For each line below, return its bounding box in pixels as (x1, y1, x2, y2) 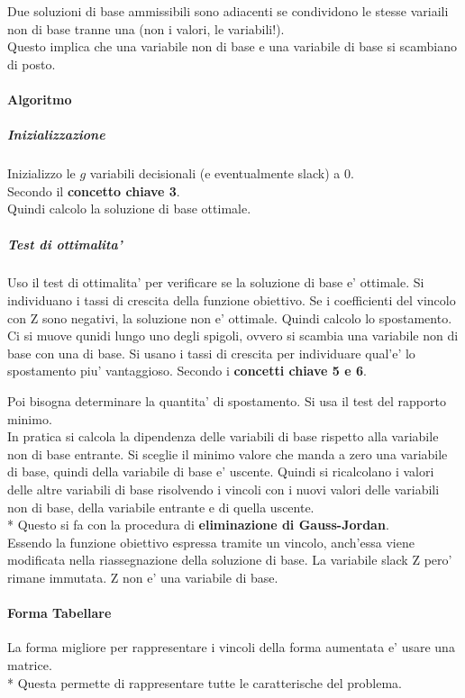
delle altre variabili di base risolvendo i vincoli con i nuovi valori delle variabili (7, 480, 440, 498)
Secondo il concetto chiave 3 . (7, 181, 180, 200)
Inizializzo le (7, 164, 76, 183)
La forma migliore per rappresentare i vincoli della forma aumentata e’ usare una (7, 638, 455, 657)
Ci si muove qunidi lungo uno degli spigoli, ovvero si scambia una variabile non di (7, 326, 459, 345)
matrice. (7, 655, 52, 674)
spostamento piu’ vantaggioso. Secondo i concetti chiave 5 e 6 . (7, 361, 367, 380)
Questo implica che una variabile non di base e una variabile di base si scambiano (7, 37, 457, 56)
